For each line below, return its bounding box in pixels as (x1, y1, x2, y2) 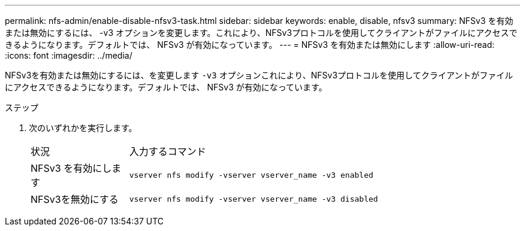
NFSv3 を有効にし (31, 162, 112, 174)
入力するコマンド (129, 145, 206, 157)
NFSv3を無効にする (31, 193, 119, 205)
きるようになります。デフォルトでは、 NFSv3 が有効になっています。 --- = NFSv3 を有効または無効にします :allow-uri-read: (5, 39, 495, 50)
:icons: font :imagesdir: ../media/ (5, 50, 132, 60)
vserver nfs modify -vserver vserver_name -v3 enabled (129, 170, 373, 180)
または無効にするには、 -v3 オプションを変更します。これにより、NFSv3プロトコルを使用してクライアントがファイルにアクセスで (5, 28, 518, 38)
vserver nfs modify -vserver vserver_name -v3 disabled (129, 194, 378, 203)
